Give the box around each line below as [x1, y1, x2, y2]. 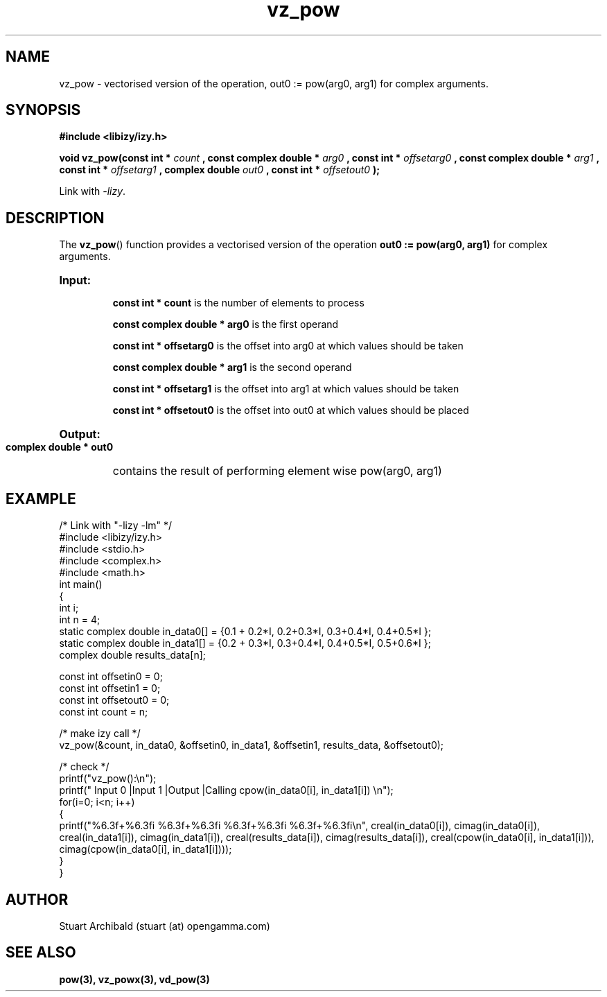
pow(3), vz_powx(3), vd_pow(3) [59, 973, 210, 985]
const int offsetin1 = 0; [59, 682, 161, 695]
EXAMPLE [6, 489, 76, 508]
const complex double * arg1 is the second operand [112, 361, 352, 374]
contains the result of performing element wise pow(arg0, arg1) [112, 464, 442, 478]
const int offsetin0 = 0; [59, 670, 163, 683]
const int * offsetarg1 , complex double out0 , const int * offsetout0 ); [59, 164, 380, 176]
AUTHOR [6, 890, 69, 908]
